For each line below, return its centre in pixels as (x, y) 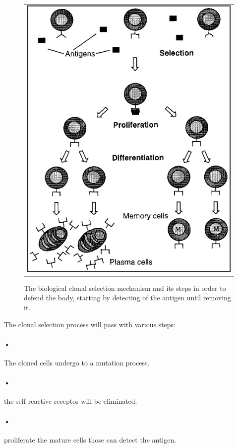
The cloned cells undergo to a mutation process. (77, 362)
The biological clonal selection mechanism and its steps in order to (125, 288)
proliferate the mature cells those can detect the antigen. (90, 439)
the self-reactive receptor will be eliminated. (71, 401)
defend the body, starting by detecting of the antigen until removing (127, 298)
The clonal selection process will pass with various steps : (90, 324)
